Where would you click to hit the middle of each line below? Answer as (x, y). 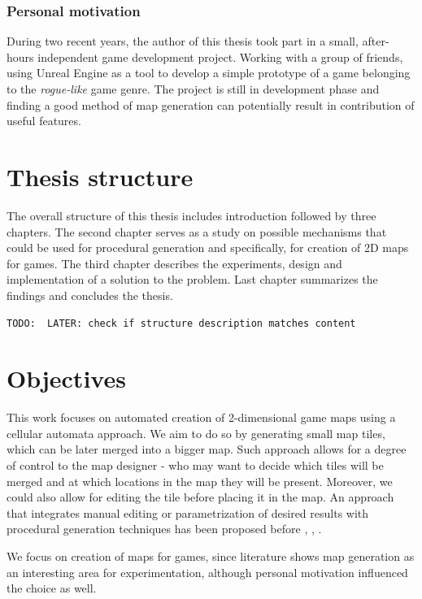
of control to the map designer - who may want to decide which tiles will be (195, 465)
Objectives (66, 378)
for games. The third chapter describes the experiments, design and (174, 263)
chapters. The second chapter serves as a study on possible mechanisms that (197, 231)
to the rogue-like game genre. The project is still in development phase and (193, 89)
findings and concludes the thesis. (90, 295)
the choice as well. (52, 588)
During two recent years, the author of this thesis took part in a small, (183, 41)
